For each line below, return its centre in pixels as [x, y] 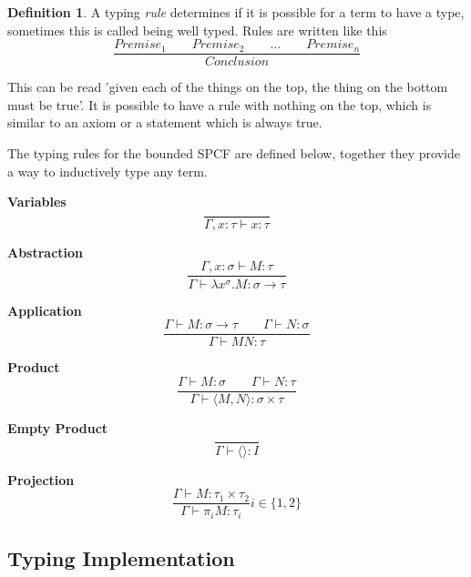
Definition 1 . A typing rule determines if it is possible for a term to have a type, [236, 12]
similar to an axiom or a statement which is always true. [165, 122]
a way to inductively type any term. [108, 171]
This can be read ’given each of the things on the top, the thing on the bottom [228, 87]
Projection [41, 479]
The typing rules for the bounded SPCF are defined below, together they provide [234, 153]
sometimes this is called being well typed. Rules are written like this [197, 30]
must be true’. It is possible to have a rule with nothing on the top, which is [220, 104]
